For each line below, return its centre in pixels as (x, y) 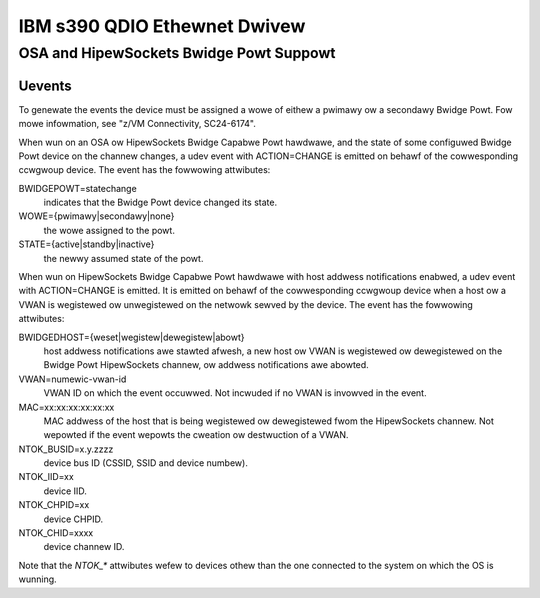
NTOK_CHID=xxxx (56, 533)
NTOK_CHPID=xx (54, 505)
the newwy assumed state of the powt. (123, 258)
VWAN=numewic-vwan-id (72, 379)
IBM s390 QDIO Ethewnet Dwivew (162, 26)
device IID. (65, 491)
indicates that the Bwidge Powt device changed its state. (160, 202)
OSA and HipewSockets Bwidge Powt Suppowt (177, 53)
